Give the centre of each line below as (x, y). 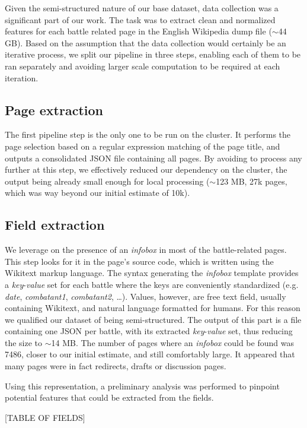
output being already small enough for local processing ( (107, 181)
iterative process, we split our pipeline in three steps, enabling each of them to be (153, 54)
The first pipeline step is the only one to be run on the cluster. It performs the (148, 134)
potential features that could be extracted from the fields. (109, 397)
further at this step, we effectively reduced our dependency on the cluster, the (146, 169)
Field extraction (55, 225)
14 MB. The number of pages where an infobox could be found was (172, 342)
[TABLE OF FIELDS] (45, 417)
